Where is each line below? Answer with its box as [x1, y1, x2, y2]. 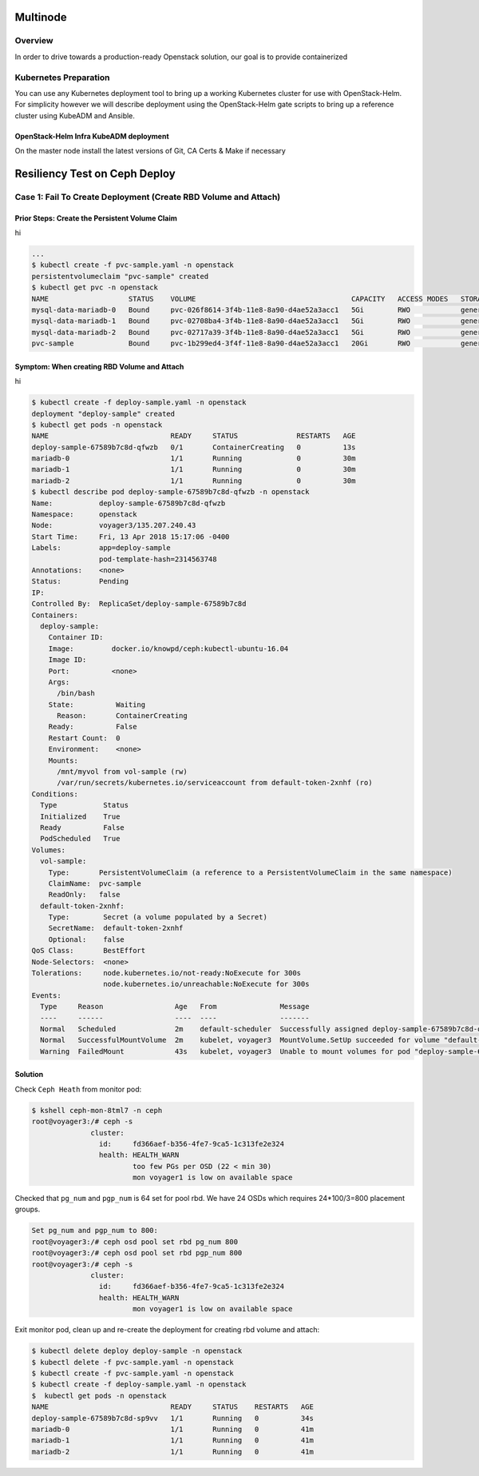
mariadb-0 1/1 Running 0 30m [31, 454, 356, 463]
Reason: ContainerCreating [57, 712, 188, 720]
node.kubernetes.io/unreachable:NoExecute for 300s [102, 979, 310, 989]
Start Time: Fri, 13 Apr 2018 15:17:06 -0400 [31, 532, 230, 541]
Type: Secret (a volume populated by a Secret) [48, 912, 267, 922]
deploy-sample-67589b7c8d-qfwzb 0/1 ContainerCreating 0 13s [31, 442, 356, 452]
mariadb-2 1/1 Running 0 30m [31, 476, 356, 485]
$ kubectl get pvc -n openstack [31, 283, 159, 292]
